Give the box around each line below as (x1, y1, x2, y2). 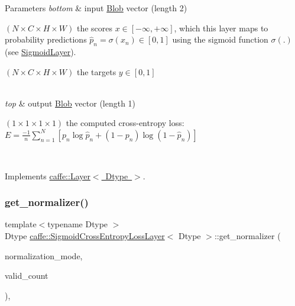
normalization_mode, (5, 249, 83, 262)
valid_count (5, 269, 48, 282)
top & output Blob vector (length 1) (5, 96, 136, 109)
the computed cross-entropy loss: (66, 117, 184, 129)
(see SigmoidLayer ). (5, 45, 76, 57)
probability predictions (5, 33, 87, 46)
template (5, 218, 37, 230)
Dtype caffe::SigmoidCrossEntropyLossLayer (5, 229, 165, 241)
